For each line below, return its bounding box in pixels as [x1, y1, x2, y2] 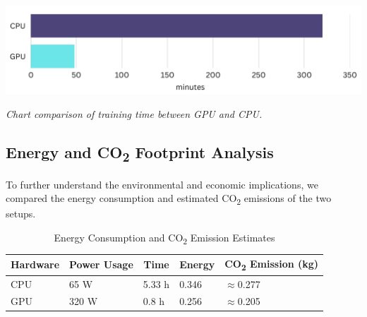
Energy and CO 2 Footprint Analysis [6, 140, 274, 165]
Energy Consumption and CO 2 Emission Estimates [54, 230, 275, 246]
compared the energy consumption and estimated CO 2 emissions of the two [6, 191, 332, 208]
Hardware [11, 257, 60, 272]
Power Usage [69, 257, 133, 272]
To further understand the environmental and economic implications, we [6, 177, 318, 191]
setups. [6, 206, 36, 221]
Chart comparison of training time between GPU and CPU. [6, 106, 263, 121]
